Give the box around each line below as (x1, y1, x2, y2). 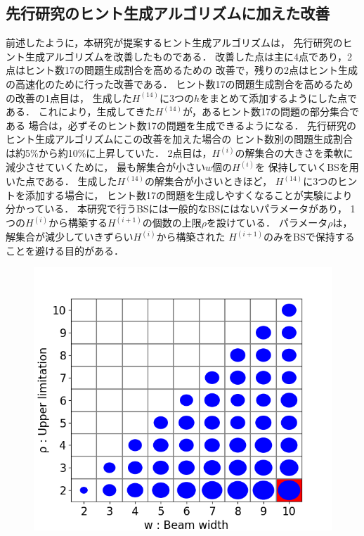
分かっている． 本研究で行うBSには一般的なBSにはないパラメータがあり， (6, 201, 347, 216)
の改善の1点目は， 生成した (6, 90, 132, 105)
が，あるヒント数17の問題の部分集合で (182, 104, 360, 119)
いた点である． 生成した (6, 174, 117, 189)
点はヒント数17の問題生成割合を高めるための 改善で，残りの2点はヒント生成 (6, 63, 358, 77)
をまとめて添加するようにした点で (200, 90, 358, 105)
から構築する (48, 215, 108, 230)
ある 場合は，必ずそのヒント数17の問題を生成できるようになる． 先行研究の (6, 117, 357, 132)
